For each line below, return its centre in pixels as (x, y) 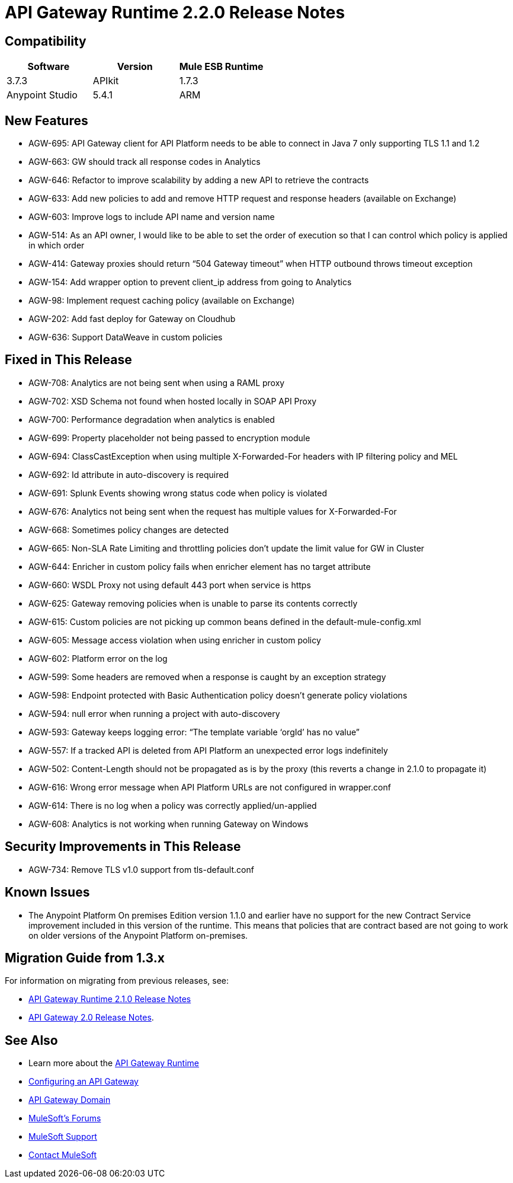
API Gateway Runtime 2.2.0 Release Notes (175, 12)
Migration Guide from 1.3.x (85, 958)
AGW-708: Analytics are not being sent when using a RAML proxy (157, 382)
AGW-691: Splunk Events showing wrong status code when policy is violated (178, 493)
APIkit (106, 81)
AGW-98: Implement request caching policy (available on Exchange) (162, 301)
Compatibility (46, 41)
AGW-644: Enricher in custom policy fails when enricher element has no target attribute (200, 566)
